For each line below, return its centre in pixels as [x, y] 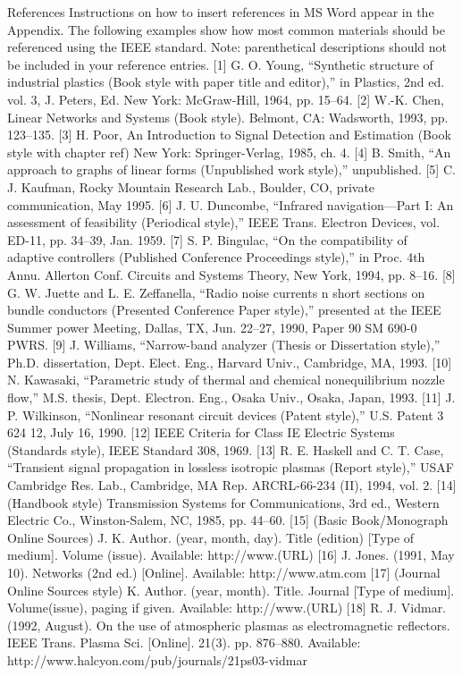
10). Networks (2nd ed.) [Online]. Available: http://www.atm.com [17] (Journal [224, 572]
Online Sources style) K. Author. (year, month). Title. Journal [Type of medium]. [231, 590]
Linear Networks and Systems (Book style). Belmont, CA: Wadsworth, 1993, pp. [228, 117]
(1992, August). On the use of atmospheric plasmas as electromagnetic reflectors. [229, 625]
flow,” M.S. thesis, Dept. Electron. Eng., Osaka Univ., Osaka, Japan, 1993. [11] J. [231, 397]
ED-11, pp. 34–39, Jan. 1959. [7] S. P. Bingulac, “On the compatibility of [207, 239]
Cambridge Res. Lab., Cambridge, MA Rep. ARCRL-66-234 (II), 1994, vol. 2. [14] [232, 485]
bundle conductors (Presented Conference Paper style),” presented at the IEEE [224, 310]
